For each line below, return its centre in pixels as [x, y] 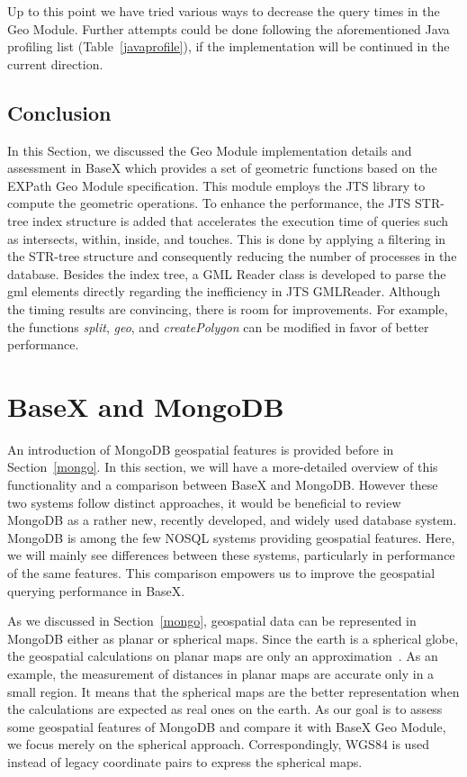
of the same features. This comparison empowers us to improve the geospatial [221, 572]
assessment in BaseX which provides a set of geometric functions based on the [222, 168]
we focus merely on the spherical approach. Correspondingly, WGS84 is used [218, 744]
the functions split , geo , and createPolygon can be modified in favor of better [218, 326]
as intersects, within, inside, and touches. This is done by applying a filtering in [227, 238]
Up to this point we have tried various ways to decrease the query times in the [224, 11]
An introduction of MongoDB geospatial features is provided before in [201, 449]
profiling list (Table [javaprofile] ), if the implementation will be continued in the [229, 46]
